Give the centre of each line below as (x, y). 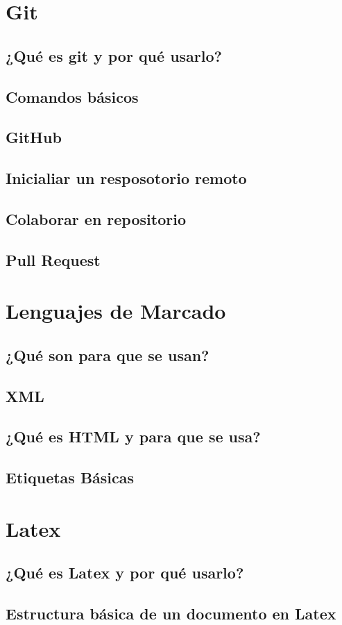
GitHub (34, 137)
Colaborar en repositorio (96, 218)
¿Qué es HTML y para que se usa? (133, 436)
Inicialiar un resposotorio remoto (126, 178)
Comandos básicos (72, 96)
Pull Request (53, 259)
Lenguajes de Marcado (116, 311)
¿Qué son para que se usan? (108, 355)
